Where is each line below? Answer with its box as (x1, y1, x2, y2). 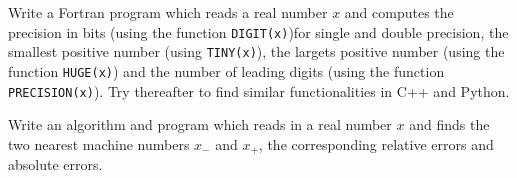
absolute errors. (8, 154, 103, 175)
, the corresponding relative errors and (258, 133, 494, 154)
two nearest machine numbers (8, 133, 190, 154)
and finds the (409, 114, 490, 135)
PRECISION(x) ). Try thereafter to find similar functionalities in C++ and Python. (8, 80, 510, 101)
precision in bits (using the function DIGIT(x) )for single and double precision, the (8, 21, 509, 42)
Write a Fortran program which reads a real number (8, 2, 328, 22)
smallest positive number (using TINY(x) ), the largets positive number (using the (8, 41, 505, 62)
